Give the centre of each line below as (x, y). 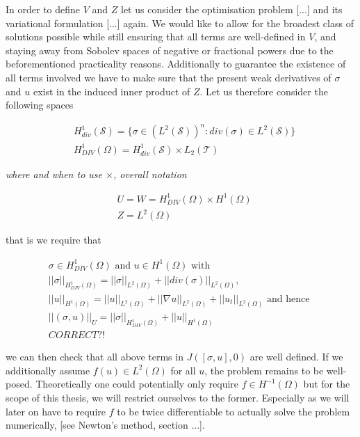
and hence (288, 299)
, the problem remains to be (264, 370)
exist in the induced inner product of (112, 91)
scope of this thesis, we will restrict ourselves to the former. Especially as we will (178, 398)
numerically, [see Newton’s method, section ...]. (105, 425)
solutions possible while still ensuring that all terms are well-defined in (156, 37)
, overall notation (150, 174)
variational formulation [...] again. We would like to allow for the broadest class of (180, 23)
